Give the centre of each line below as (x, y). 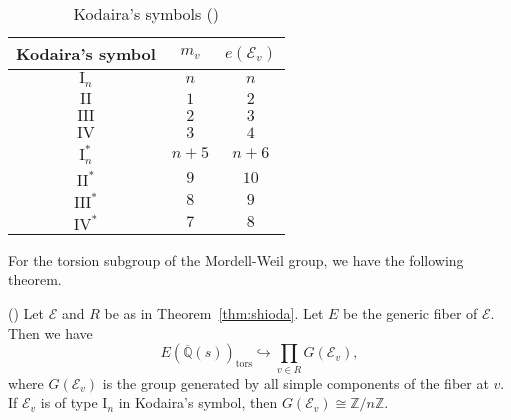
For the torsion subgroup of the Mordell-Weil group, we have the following (236, 259)
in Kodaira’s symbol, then (198, 402)
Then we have (50, 332)
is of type (69, 402)
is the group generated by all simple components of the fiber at (295, 382)
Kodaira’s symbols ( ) (146, 13)
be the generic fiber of (410, 313)
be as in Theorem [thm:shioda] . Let (214, 313)
